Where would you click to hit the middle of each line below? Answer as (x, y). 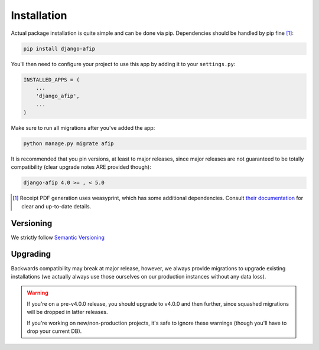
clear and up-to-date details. (56, 206)
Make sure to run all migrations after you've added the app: (83, 128)
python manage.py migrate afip (69, 144)
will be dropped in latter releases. (68, 312)
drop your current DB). (54, 331)
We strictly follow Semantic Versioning (58, 237)
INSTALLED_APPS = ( (51, 79)
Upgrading (31, 254)
